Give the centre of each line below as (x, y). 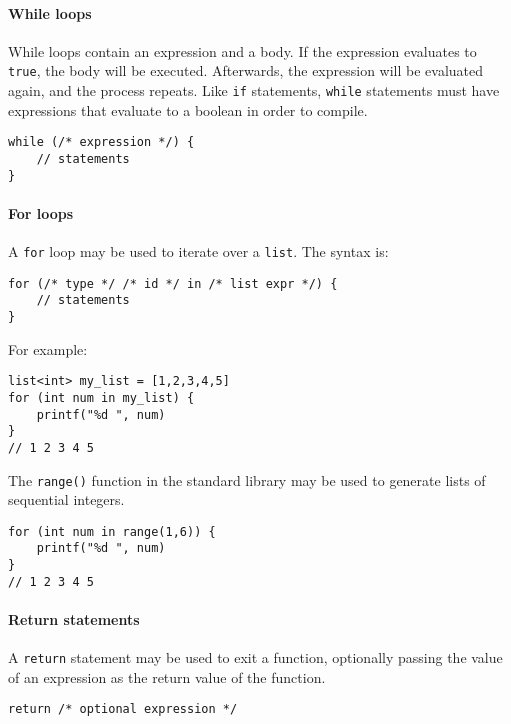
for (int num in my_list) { (101, 397)
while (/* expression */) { (101, 142)
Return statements (74, 619)
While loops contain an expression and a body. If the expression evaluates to (242, 50)
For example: (48, 348)
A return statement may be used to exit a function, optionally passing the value (255, 657)
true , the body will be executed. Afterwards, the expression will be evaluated (246, 70)
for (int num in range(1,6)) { (112, 531)
